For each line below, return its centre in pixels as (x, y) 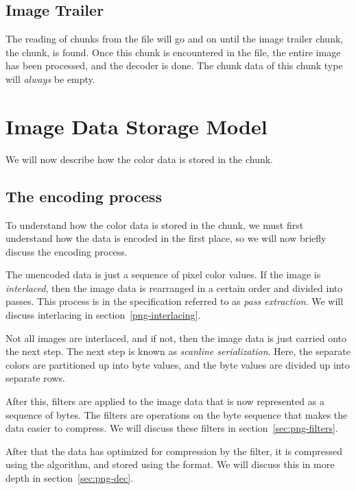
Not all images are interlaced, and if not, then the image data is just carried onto (176, 338)
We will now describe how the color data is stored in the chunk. (139, 159)
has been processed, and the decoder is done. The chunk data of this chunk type (174, 65)
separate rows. (35, 378)
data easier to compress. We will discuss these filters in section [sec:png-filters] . (172, 428)
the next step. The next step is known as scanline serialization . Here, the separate (178, 351)
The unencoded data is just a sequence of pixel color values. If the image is (163, 274)
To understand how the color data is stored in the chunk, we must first (155, 224)
